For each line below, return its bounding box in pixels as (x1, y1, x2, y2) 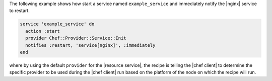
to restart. (9, 8, 30, 14)
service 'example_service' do (20, 21, 95, 27)
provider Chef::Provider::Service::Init (25, 35, 126, 41)
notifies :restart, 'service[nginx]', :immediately (25, 42, 156, 48)
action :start (25, 28, 60, 34)
